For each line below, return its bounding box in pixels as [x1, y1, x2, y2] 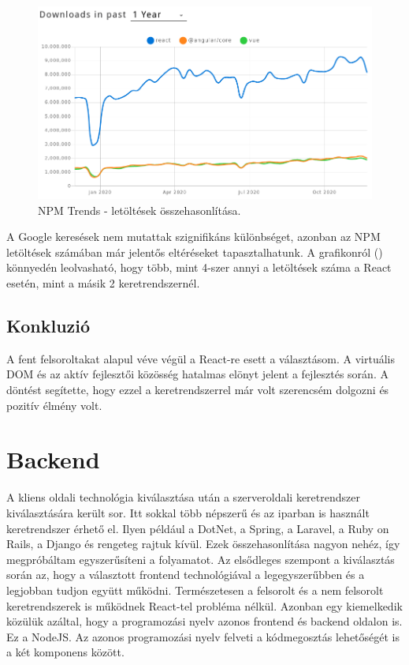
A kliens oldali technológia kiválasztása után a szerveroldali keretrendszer [6, 489, 360, 505]
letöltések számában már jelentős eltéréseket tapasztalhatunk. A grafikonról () [6, 243, 383, 260]
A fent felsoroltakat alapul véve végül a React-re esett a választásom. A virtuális [6, 350, 395, 366]
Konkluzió [6, 314, 91, 338]
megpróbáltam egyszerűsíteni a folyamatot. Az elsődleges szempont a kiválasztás [6, 550, 395, 567]
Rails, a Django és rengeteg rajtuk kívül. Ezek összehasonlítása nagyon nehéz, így [6, 535, 400, 552]
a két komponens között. [6, 644, 125, 660]
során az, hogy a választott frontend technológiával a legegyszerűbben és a [6, 566, 365, 583]
